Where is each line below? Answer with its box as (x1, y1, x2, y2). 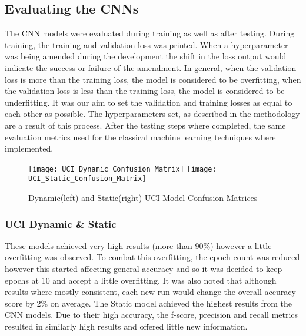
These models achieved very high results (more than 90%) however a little (5, 239, 272, 251)
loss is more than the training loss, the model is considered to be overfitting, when (5, 73, 301, 85)
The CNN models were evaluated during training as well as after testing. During (5, 27, 295, 39)
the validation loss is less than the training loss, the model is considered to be (5, 85, 285, 97)
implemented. (5, 142, 54, 154)
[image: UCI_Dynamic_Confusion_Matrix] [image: (28, 164, 217, 173)
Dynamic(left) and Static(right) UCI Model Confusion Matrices (28, 191, 258, 204)
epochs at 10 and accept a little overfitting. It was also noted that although (5, 274, 277, 286)
